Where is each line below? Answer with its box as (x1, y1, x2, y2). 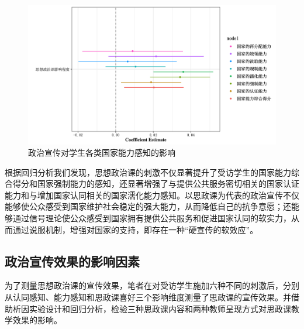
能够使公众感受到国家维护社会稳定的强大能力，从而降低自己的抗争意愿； (5, 200, 283, 213)
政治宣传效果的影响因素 (5, 252, 140, 270)
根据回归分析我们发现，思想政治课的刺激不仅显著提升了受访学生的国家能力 (5, 166, 291, 178)
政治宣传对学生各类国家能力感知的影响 (28, 146, 175, 159)
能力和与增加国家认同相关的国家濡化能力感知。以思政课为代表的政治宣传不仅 (5, 189, 299, 201)
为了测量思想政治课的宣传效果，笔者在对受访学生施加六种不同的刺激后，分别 (5, 279, 299, 292)
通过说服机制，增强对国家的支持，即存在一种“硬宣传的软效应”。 (12, 223, 258, 235)
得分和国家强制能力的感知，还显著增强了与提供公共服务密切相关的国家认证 (12, 177, 299, 190)
